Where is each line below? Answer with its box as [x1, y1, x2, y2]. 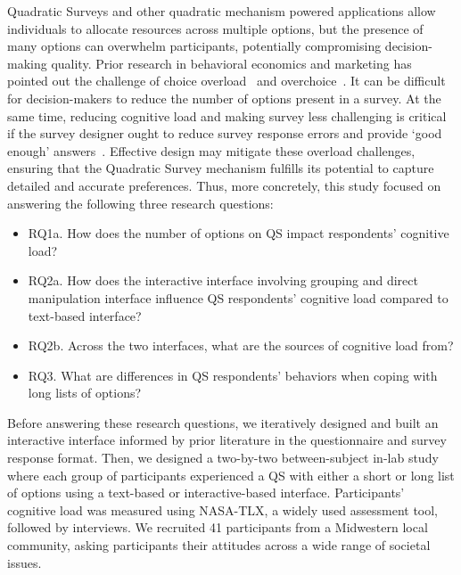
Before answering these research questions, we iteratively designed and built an [7, 413, 439, 431]
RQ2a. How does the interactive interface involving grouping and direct [28, 271, 418, 290]
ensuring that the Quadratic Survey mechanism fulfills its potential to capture [7, 159, 434, 177]
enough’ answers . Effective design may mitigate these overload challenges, [7, 141, 416, 160]
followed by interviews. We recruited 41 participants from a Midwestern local [7, 518, 428, 537]
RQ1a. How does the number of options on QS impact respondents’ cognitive [28, 224, 449, 242]
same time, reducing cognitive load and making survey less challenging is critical [7, 106, 447, 125]
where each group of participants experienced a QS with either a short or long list [7, 465, 455, 484]
